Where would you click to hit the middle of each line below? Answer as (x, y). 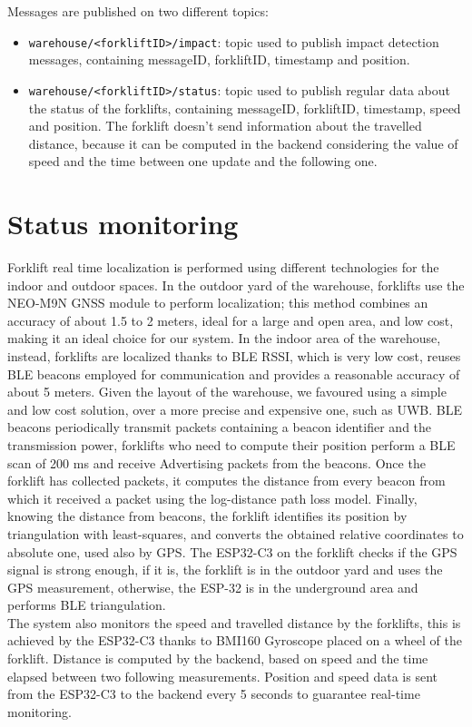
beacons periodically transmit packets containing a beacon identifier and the (220, 427)
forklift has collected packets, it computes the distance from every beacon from (226, 481)
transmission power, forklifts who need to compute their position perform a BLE (231, 444)
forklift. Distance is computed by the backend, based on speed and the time (218, 658)
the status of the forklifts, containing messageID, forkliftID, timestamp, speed (245, 108)
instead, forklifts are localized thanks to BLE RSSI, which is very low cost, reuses (234, 355)
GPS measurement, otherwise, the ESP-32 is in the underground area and (213, 587)
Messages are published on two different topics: (138, 11)
